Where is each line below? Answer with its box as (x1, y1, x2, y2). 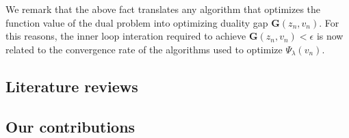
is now (316, 29, 344, 43)
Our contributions (5, 115, 135, 137)
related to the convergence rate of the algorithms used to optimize (5, 42, 283, 56)
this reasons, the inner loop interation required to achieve (5, 29, 246, 43)
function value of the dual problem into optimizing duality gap (5, 15, 268, 29)
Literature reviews (5, 75, 138, 96)
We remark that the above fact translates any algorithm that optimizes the (5, 2, 321, 16)
